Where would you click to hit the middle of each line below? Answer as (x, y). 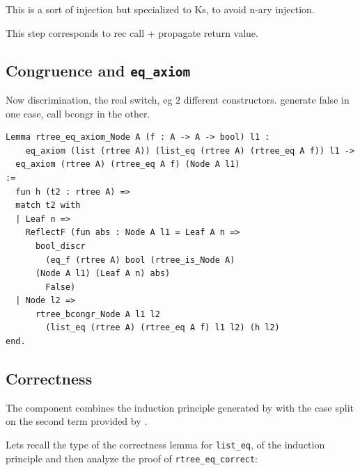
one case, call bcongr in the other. (78, 113)
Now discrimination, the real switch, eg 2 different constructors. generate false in (178, 99)
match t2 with (48, 205)
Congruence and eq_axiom (98, 70)
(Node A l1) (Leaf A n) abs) (103, 274)
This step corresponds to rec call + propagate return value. (132, 32)
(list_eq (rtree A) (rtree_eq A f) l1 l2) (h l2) (163, 328)
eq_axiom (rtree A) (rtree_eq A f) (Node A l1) (128, 164)
